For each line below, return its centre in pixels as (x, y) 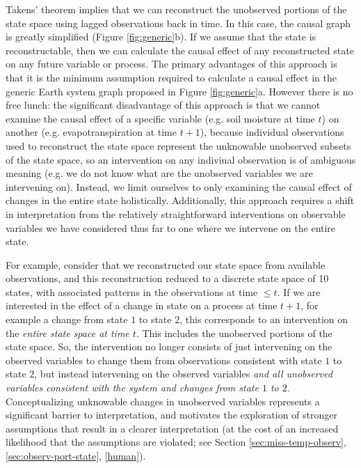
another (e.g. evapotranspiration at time (91, 132)
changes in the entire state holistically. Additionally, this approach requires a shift (180, 200)
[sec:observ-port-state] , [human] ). (76, 455)
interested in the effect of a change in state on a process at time (142, 305)
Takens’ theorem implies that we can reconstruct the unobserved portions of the (176, 9)
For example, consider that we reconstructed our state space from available (166, 264)
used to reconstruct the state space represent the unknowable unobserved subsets (178, 145)
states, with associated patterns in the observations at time (132, 291)
